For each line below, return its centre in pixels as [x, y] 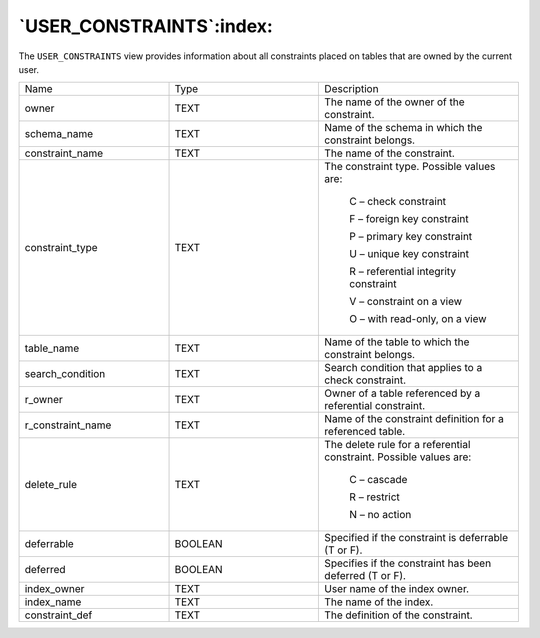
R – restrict [374, 497]
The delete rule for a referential [397, 445]
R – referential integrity [403, 272]
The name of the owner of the [394, 102]
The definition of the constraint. [399, 615]
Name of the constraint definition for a [414, 419]
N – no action [380, 515]
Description [351, 89]
